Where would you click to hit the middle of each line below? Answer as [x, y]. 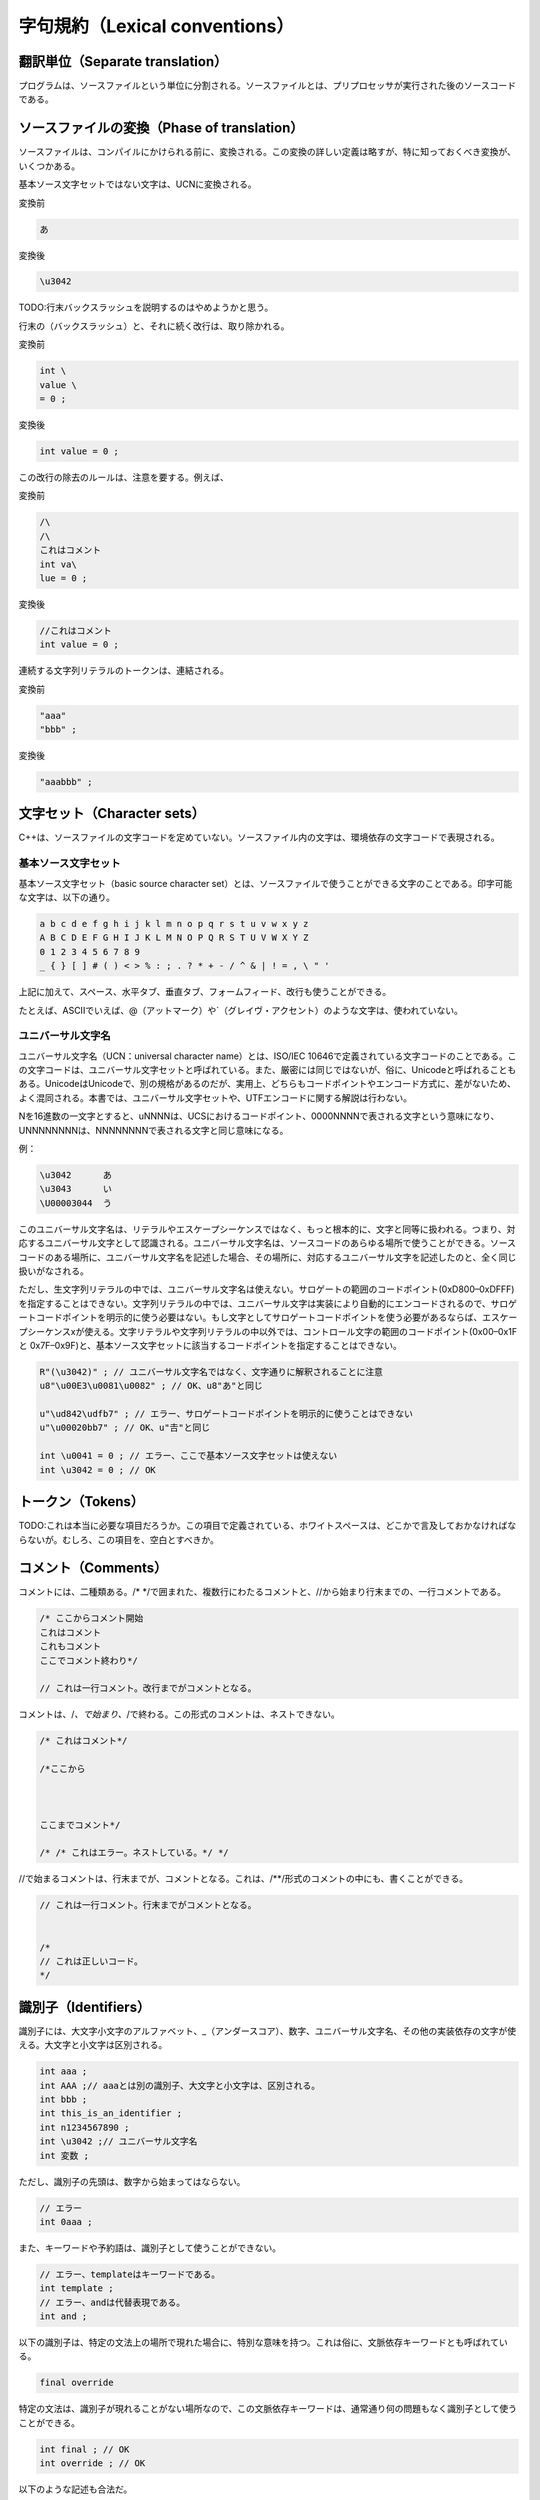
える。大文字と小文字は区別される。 [93, 2045]
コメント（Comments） [93, 1568]
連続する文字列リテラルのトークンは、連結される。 [123, 671]
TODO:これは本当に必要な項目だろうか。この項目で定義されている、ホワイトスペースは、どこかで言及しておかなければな [267, 1526]
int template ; [76, 2288]
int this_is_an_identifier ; [111, 2113]
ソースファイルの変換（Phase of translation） [161, 128]
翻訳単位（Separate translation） [123, 61]
